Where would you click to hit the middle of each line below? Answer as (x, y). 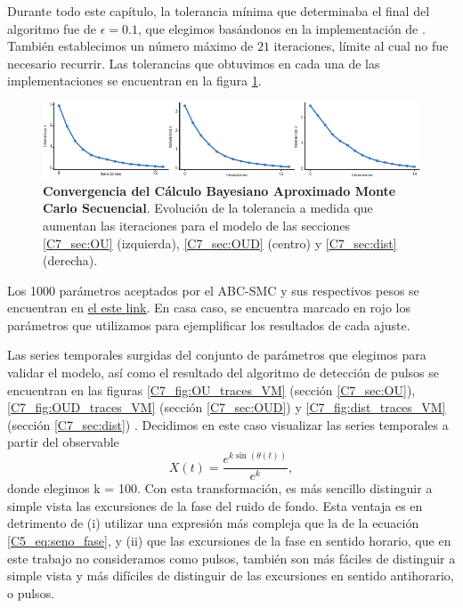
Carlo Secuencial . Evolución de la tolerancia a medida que (208, 208)
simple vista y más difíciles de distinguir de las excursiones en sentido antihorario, (231, 576)
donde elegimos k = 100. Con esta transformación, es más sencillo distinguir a (220, 488)
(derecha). (70, 260)
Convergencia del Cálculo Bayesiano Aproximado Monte (219, 190)
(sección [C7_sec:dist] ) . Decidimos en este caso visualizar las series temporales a (228, 424)
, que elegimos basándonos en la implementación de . (281, 28)
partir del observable (63, 442)
